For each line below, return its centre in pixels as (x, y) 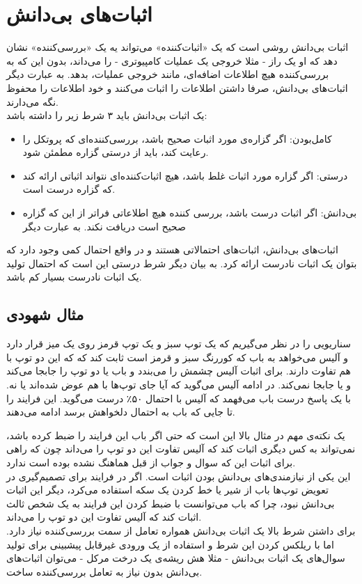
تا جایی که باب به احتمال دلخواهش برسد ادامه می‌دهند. (121, 412)
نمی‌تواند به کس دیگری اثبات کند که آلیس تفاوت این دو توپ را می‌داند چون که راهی (181, 449)
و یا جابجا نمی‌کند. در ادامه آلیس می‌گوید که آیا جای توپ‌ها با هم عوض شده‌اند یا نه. (179, 385)
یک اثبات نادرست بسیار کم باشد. (74, 277)
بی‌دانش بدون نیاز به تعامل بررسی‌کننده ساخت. (104, 571)
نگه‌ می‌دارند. (32, 101)
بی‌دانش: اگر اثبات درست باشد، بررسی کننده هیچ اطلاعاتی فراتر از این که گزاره (190, 213)
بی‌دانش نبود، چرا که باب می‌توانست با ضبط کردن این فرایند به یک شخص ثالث (171, 503)
